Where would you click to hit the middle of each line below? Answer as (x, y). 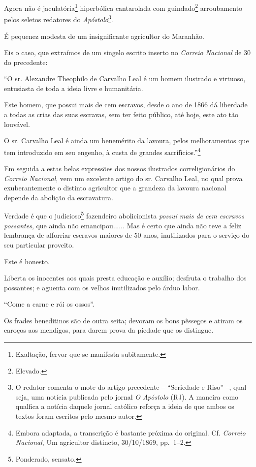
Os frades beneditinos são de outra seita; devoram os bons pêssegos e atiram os (123, 320)
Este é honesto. (27, 261)
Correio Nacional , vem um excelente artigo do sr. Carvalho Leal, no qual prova (123, 178)
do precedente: (26, 62)
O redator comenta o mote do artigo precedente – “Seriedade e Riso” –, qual (131, 387)
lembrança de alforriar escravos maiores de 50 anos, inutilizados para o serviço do (127, 235)
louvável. (17, 124)
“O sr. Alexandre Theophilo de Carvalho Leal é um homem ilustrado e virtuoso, (125, 78)
